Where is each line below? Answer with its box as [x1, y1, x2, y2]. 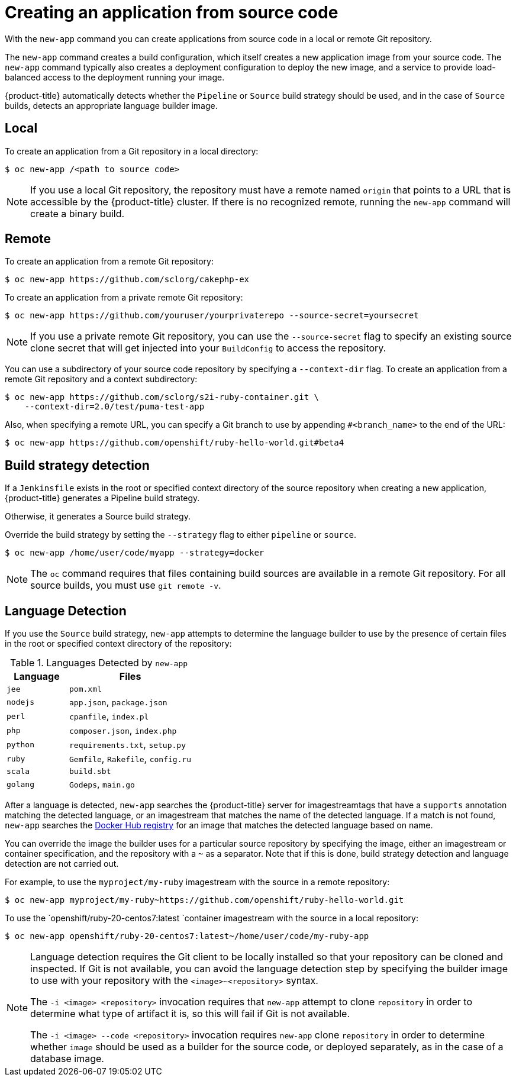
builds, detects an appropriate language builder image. [5, 100, 218, 111]
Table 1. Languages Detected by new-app [10, 657, 188, 669]
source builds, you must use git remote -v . [30, 579, 221, 592]
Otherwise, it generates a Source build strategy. [5, 511, 191, 522]
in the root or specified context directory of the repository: [5, 638, 232, 649]
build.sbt [69, 767, 111, 776]
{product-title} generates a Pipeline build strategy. [5, 493, 200, 504]
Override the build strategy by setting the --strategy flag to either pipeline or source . [5, 530, 356, 540]
